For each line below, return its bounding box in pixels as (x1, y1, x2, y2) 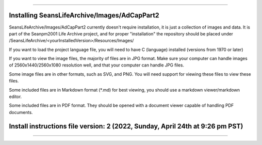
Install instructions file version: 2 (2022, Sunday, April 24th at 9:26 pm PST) (9, 122, 244, 130)
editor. (9, 94, 22, 99)
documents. (9, 109, 33, 115)
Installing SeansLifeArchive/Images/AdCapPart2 (9, 11, 160, 19)
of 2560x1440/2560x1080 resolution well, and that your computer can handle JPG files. (9, 62, 184, 68)
